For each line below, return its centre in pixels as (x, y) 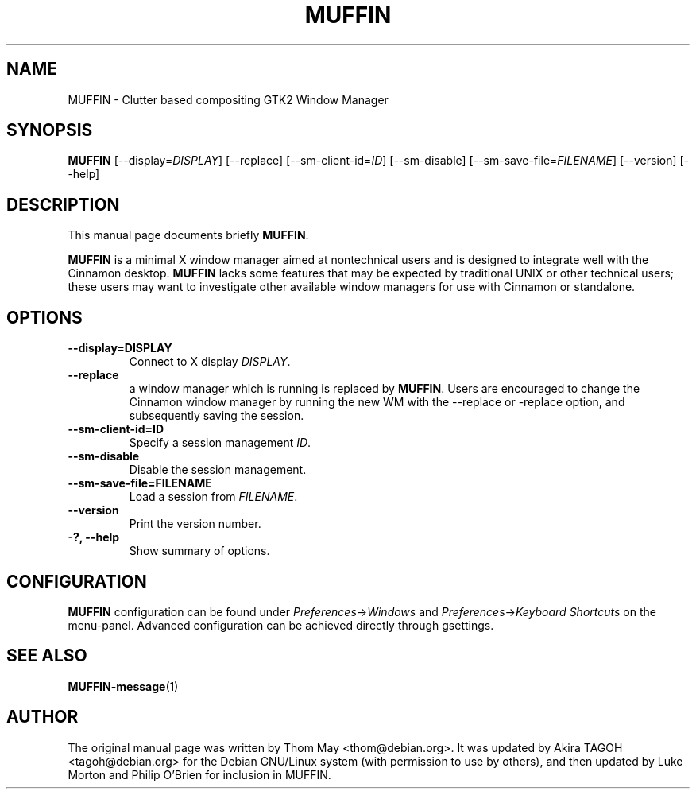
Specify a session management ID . (220, 443)
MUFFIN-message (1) (123, 686)
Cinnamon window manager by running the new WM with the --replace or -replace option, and (377, 402)
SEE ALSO (47, 656)
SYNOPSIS (50, 130)
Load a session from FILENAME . (213, 497)
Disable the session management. (218, 470)
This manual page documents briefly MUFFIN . (188, 235)
